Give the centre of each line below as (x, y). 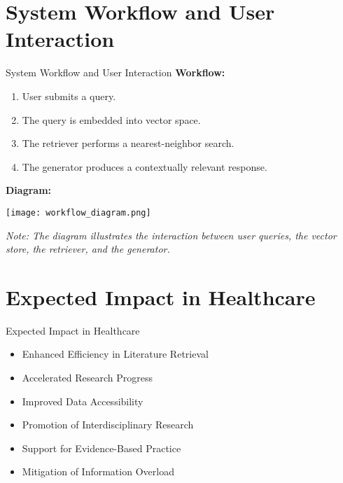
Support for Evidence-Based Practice (101, 448)
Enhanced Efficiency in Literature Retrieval (115, 354)
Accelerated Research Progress (87, 378)
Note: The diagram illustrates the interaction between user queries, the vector (171, 235)
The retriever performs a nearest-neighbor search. (128, 143)
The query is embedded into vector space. (111, 119)
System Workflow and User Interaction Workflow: (115, 72)
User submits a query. (69, 96)
